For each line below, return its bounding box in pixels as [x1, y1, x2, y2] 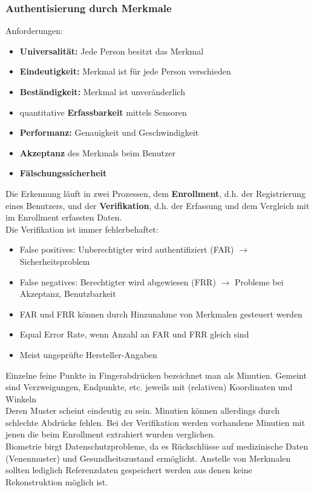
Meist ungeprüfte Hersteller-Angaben [19, 348, 157, 361]
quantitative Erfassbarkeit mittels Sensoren [19, 105, 187, 118]
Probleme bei [234, 275, 284, 288]
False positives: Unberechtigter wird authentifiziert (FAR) [19, 243, 234, 256]
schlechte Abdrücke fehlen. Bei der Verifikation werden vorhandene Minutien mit [5, 416, 306, 428]
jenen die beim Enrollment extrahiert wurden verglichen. [5, 428, 215, 440]
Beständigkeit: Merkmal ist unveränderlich [19, 85, 185, 98]
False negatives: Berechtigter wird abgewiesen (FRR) [19, 275, 216, 288]
